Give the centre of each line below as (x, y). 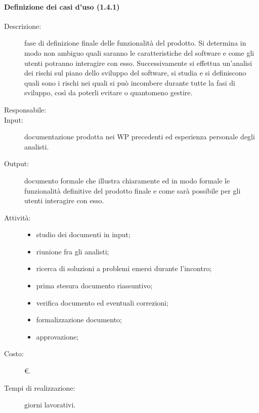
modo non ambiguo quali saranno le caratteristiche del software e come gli (139, 52)
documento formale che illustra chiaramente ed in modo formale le (127, 180)
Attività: (17, 217)
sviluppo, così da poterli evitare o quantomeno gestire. (109, 92)
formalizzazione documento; (79, 320)
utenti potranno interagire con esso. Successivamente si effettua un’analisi (138, 63)
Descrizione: (23, 26)
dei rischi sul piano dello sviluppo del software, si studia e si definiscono (135, 73)
